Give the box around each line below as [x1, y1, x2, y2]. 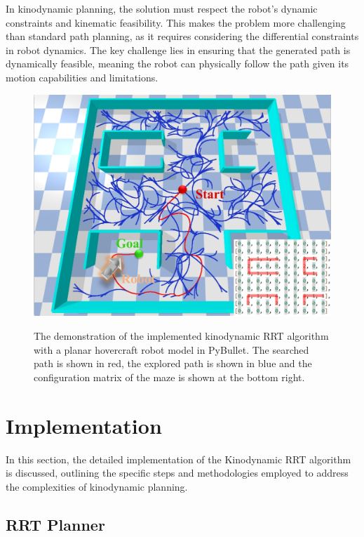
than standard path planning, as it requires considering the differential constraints [6, 29, 359, 44]
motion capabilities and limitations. [6, 69, 159, 84]
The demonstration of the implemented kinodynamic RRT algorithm [34, 329, 329, 343]
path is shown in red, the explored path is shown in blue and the [34, 356, 312, 371]
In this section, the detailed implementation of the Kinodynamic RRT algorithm [6, 451, 351, 466]
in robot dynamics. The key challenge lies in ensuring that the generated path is [6, 42, 351, 57]
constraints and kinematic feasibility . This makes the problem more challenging [6, 15, 346, 29]
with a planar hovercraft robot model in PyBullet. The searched [34, 342, 309, 357]
